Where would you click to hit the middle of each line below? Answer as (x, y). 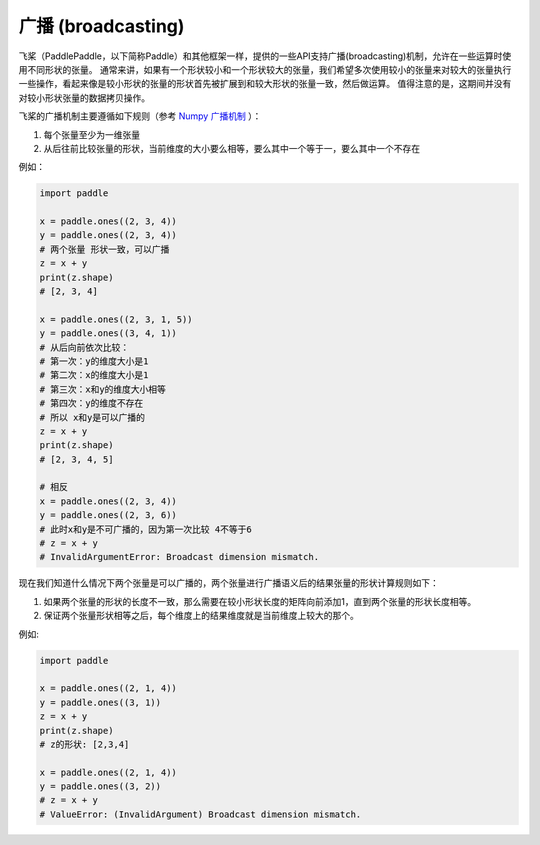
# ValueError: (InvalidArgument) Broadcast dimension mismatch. (200, 814)
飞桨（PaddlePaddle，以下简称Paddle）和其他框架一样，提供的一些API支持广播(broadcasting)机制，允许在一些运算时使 (265, 56)
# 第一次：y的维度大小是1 (94, 361)
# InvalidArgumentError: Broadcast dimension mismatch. (179, 557)
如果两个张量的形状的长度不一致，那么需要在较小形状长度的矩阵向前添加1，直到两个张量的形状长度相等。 (260, 601)
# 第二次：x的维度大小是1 (94, 375)
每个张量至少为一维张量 (91, 134)
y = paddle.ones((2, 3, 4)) (108, 235)
